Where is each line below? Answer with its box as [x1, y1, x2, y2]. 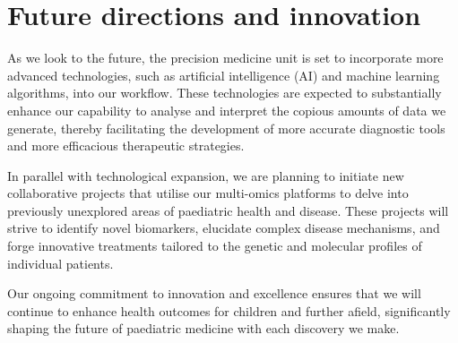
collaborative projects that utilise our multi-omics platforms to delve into [7, 184, 409, 202]
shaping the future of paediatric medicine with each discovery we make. [7, 319, 400, 338]
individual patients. [7, 253, 114, 272]
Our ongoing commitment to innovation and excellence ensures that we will [7, 284, 421, 303]
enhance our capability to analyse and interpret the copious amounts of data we [7, 100, 446, 119]
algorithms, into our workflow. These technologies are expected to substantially [7, 83, 442, 102]
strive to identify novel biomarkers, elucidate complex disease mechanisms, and [7, 219, 440, 237]
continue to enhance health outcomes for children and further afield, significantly [7, 301, 451, 320]
